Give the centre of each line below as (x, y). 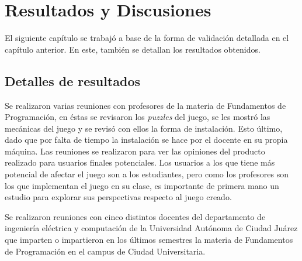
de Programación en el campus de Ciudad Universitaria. (105, 251)
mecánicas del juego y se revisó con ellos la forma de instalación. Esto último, (144, 128)
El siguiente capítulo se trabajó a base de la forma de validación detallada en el (147, 38)
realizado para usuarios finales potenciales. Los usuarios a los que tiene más (140, 162)
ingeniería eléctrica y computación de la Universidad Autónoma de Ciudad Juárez (151, 228)
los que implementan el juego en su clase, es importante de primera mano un (142, 185)
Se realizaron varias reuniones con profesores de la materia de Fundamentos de (145, 105)
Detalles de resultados (73, 80)
